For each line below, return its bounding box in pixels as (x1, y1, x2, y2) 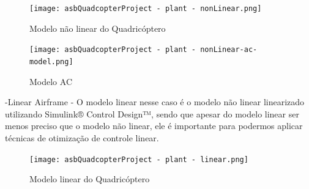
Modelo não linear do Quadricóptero (29, 21, 166, 34)
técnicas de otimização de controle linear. (5, 131, 159, 144)
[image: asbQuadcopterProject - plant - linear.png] (29, 155, 248, 164)
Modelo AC (29, 75, 72, 87)
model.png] (29, 57, 73, 66)
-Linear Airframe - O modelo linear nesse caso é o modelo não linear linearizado (5, 95, 305, 108)
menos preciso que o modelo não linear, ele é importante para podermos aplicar (5, 119, 303, 132)
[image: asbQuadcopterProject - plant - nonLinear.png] (29, 4, 262, 13)
